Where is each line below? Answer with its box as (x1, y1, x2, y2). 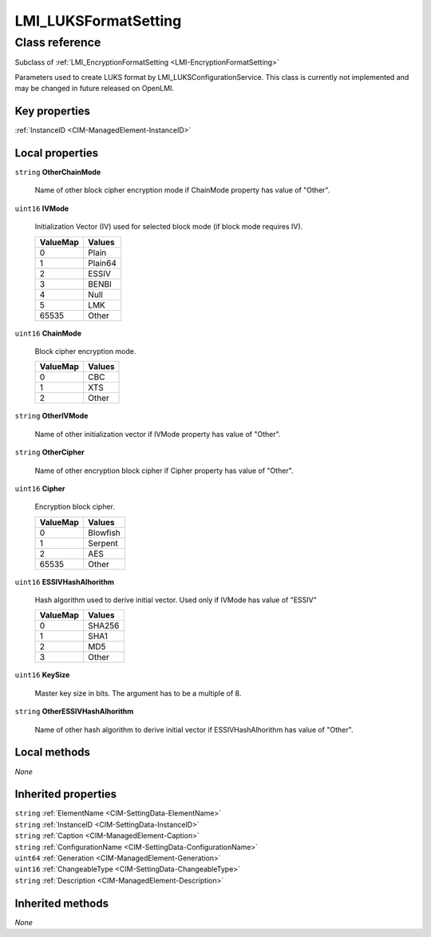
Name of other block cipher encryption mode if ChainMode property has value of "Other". (34, 185, 330, 195)
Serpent (88, 538, 119, 549)
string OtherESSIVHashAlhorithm (14, 707, 134, 717)
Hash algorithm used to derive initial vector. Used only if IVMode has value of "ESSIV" (34, 595, 317, 605)
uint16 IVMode (14, 204, 69, 213)
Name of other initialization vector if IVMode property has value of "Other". (34, 429, 281, 439)
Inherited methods (14, 896, 109, 910)
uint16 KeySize (14, 670, 70, 680)
